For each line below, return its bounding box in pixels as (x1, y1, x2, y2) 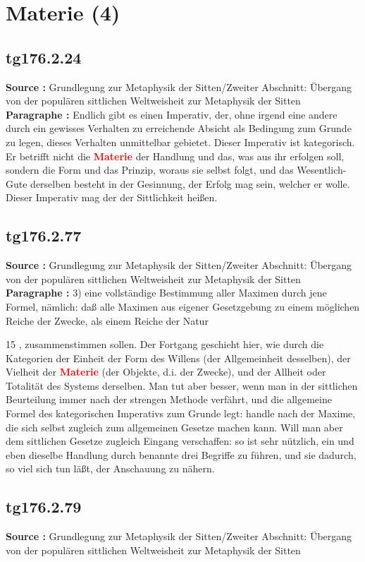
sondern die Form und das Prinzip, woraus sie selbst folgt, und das (6, 162, 294, 177)
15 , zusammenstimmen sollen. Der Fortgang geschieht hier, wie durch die (6, 337, 324, 352)
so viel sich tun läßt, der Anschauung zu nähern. (6, 461, 215, 476)
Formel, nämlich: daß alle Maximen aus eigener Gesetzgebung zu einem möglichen (6, 299, 360, 313)
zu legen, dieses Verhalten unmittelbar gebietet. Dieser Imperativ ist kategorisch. (6, 134, 355, 149)
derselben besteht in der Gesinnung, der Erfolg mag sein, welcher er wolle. (30, 176, 350, 191)
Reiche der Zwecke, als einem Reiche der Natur (6, 313, 209, 328)
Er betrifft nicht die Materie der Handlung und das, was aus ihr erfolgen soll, (6, 148, 345, 163)
